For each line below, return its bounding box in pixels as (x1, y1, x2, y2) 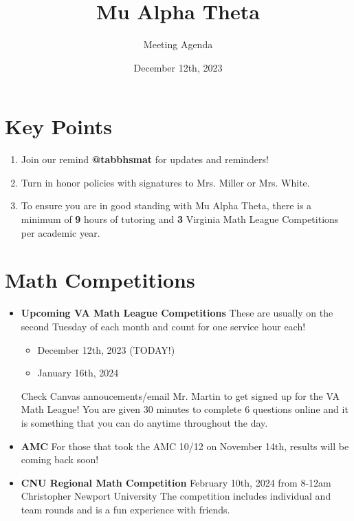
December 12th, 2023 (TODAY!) (37, 342, 175, 357)
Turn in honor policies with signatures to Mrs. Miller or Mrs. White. (21, 175, 310, 189)
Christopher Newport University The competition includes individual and (21, 489, 331, 503)
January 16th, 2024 (37, 365, 119, 380)
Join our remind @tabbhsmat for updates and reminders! (21, 152, 269, 167)
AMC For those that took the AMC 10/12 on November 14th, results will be (21, 438, 349, 453)
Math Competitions (5, 266, 195, 294)
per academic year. (21, 225, 100, 240)
